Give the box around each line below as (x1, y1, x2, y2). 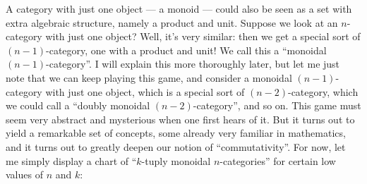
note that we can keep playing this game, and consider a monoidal (6, 70, 292, 85)
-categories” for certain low (219, 153, 336, 168)
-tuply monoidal (141, 153, 211, 168)
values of (6, 167, 43, 182)
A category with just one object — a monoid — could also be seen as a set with (6, 1, 352, 16)
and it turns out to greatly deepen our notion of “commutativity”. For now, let (6, 139, 346, 154)
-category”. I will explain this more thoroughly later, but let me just (46, 56, 340, 71)
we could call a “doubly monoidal (6, 98, 150, 113)
